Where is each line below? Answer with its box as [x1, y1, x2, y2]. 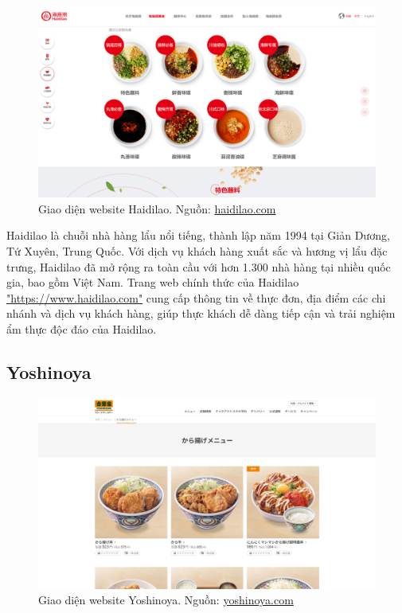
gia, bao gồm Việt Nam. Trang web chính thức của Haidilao [6, 274, 299, 291]
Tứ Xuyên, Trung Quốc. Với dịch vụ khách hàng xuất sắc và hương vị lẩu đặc [6, 242, 388, 259]
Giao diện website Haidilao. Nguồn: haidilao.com [38, 200, 276, 217]
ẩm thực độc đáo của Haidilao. [6, 320, 157, 337]
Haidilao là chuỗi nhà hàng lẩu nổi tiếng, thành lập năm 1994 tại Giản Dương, [6, 227, 390, 244]
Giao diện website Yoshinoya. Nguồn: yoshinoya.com [38, 592, 294, 608]
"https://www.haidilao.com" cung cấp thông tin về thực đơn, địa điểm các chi [6, 289, 386, 306]
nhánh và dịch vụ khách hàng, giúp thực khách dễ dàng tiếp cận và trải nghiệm [6, 305, 396, 322]
